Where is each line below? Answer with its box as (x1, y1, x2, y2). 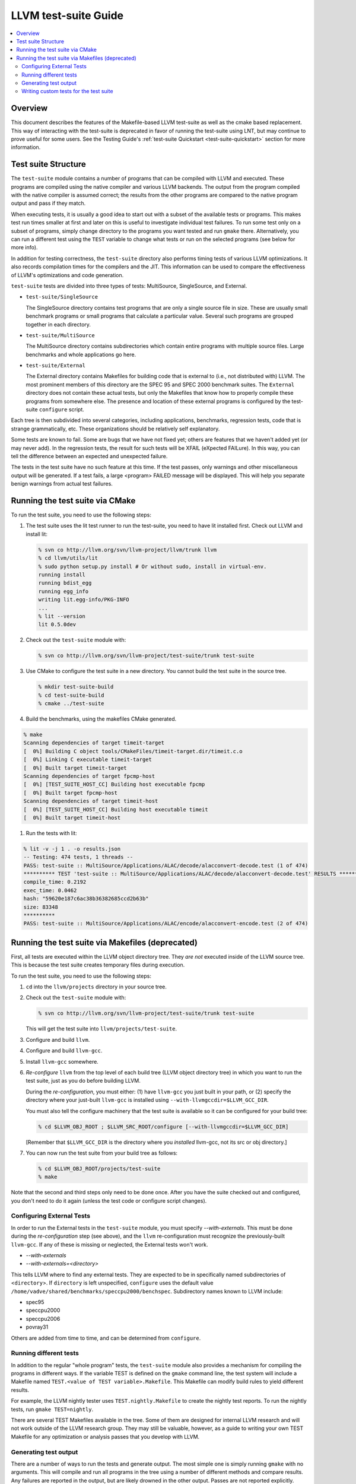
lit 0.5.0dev (38, 621, 77, 628)
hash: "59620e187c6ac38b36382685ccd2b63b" (23, 895, 149, 902)
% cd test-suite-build (38, 692, 104, 699)
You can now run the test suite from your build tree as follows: (26, 1149, 178, 1156)
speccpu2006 (26, 1315, 61, 1322)
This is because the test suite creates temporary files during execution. (11, 962, 185, 969)
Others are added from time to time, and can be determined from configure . (11, 1334, 201, 1342)
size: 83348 (23, 903, 59, 911)
